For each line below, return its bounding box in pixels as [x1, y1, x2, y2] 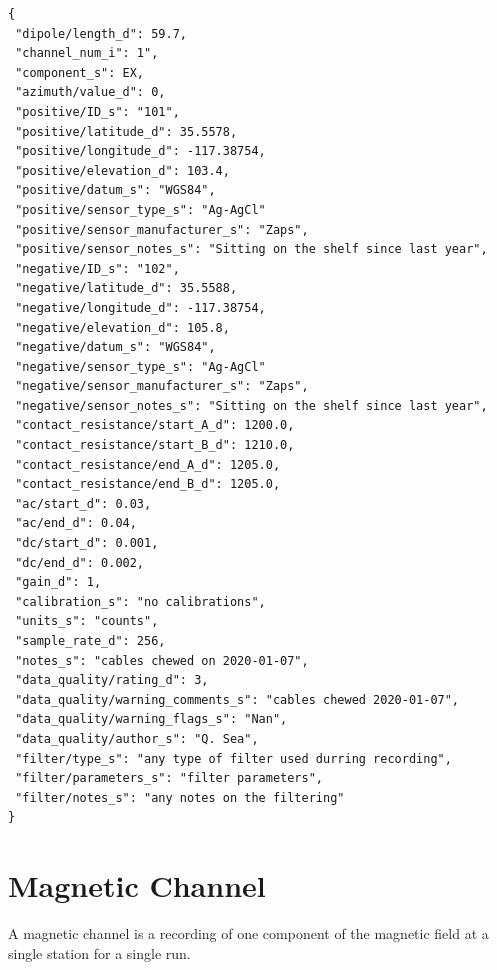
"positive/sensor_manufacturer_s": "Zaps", [15, 222, 309, 237]
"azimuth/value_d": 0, [15, 85, 166, 100]
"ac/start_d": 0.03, [15, 496, 152, 511]
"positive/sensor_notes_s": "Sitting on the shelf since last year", [15, 242, 488, 257]
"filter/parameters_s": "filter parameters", [15, 771, 323, 786]
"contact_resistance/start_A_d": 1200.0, [15, 418, 295, 433]
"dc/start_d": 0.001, [15, 536, 159, 551]
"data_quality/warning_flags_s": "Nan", [15, 712, 288, 727]
